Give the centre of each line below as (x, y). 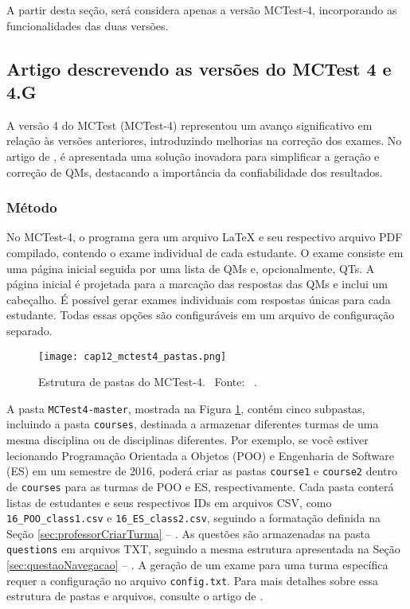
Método (32, 207)
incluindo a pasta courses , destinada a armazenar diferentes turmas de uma (193, 424)
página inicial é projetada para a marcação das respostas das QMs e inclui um (197, 284)
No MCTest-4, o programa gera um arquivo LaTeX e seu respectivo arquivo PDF (205, 237)
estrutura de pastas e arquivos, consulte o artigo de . (135, 596)
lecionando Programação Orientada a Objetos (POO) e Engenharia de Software (201, 455)
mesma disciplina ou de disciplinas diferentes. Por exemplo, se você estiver (187, 440)
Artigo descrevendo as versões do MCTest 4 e (199, 68)
